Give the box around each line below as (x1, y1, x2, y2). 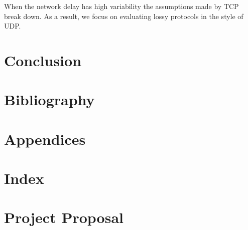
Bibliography (4, 89, 95, 110)
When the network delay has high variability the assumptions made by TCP (4, 1, 239, 11)
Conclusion (4, 50, 82, 70)
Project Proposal (4, 207, 123, 227)
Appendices (4, 128, 86, 149)
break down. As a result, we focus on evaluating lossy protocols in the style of (4, 11, 243, 21)
